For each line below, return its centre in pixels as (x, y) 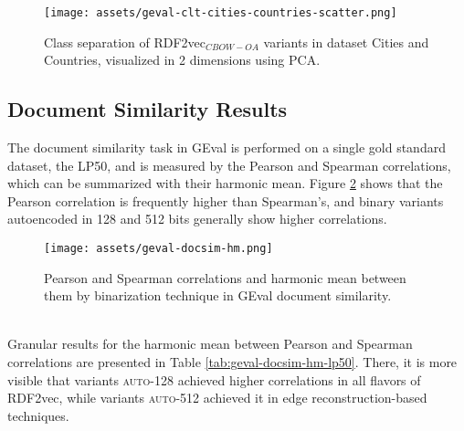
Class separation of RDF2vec (125, 42)
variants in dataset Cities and (346, 42)
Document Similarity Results (148, 109)
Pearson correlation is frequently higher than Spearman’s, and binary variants (226, 200)
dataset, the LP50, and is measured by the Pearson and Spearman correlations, (229, 165)
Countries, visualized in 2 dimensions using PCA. (182, 60)
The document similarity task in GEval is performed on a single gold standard (227, 147)
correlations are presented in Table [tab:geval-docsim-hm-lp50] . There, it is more (232, 362)
